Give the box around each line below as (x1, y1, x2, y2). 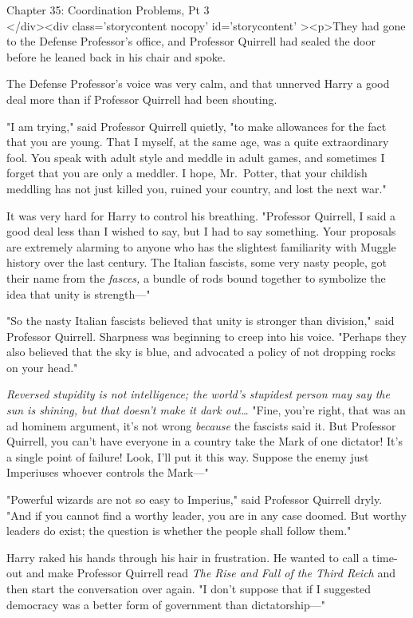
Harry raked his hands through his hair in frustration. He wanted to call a (6, 549, 369, 565)
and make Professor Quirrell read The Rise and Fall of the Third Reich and (26, 565, 395, 581)
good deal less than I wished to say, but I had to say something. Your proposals (6, 223, 396, 240)
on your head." (6, 359, 78, 375)
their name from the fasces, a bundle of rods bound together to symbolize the (6, 269, 386, 286)
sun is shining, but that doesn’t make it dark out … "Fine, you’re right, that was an (6, 402, 406, 418)
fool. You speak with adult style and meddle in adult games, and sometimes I (6, 149, 385, 165)
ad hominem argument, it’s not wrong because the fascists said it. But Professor (6, 417, 396, 434)
